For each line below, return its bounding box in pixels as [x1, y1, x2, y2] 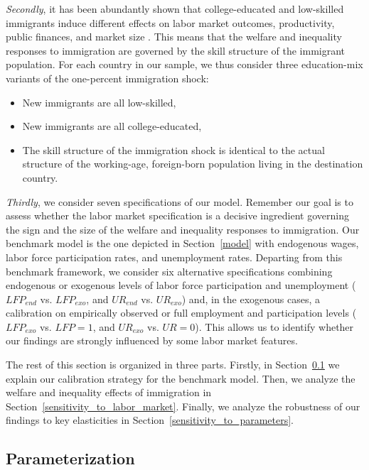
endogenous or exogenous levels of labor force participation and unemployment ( [6, 278, 356, 293]
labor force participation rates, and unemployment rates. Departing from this [6, 249, 343, 264]
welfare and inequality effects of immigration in [6, 385, 212, 400]
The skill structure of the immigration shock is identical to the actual [22, 142, 325, 157]
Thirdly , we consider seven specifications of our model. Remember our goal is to [6, 194, 353, 209]
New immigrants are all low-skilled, [22, 94, 176, 109]
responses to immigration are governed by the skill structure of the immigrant [6, 43, 346, 58]
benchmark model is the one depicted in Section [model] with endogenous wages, [6, 236, 359, 251]
